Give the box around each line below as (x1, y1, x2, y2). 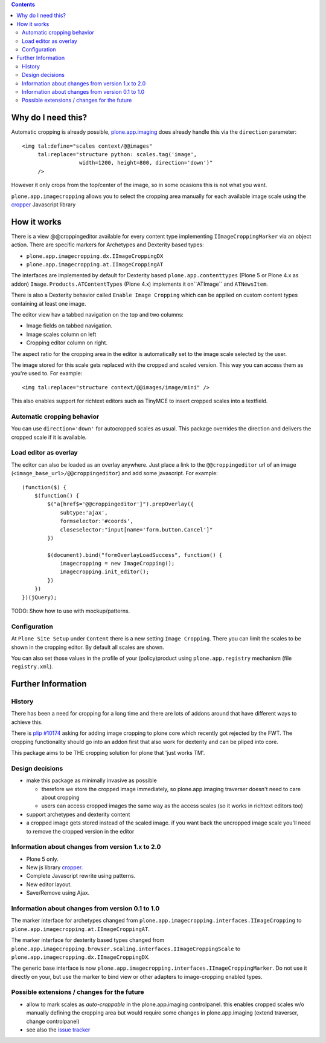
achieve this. (11, 718, 43, 726)
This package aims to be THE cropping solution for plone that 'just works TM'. (11, 749, 205, 757)
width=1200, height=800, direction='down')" (78, 159, 213, 166)
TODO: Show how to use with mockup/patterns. (11, 607, 130, 614)
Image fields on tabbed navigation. (26, 322, 113, 329)
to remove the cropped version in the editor (26, 827, 135, 835)
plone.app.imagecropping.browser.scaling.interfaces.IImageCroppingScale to (11, 945, 241, 952)
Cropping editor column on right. (26, 339, 108, 346)
